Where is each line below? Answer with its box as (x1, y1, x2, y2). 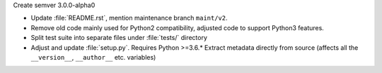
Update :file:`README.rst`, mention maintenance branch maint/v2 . (30, 14, 228, 22)
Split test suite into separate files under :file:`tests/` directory (30, 34, 208, 42)
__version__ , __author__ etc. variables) (30, 53, 156, 61)
